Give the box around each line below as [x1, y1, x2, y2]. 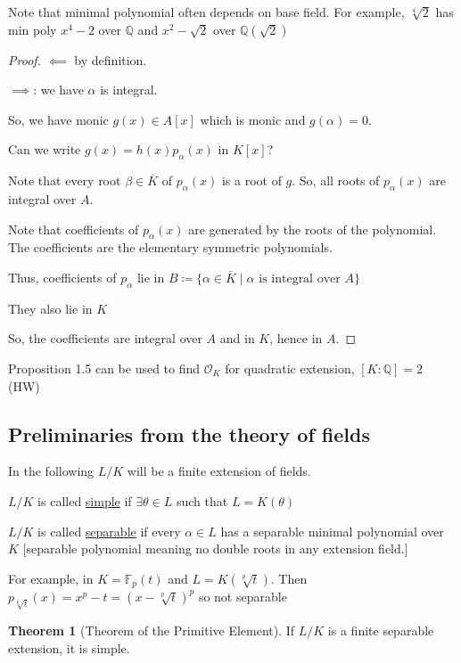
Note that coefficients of [8, 219, 139, 238]
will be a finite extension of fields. [127, 462, 311, 480]
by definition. [74, 50, 147, 69]
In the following [8, 462, 95, 480]
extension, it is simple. [8, 638, 130, 657]
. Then [270, 569, 308, 587]
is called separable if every [37, 521, 181, 540]
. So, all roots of [292, 171, 380, 190]
